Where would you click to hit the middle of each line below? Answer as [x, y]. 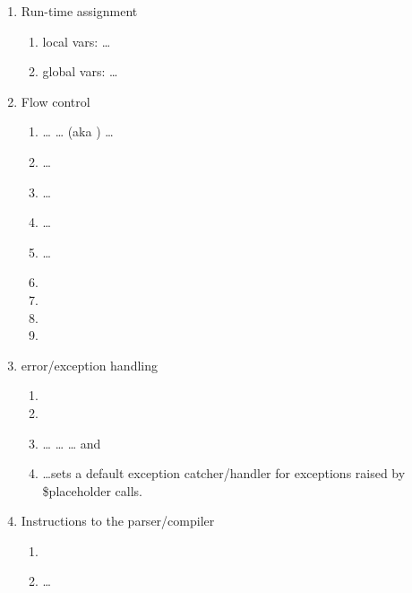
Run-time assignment [79, 11]
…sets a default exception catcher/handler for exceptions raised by [224, 473]
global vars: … [80, 71]
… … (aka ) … [78, 131]
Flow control [56, 101]
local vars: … [77, 41]
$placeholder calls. [92, 490]
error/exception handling [90, 365]
